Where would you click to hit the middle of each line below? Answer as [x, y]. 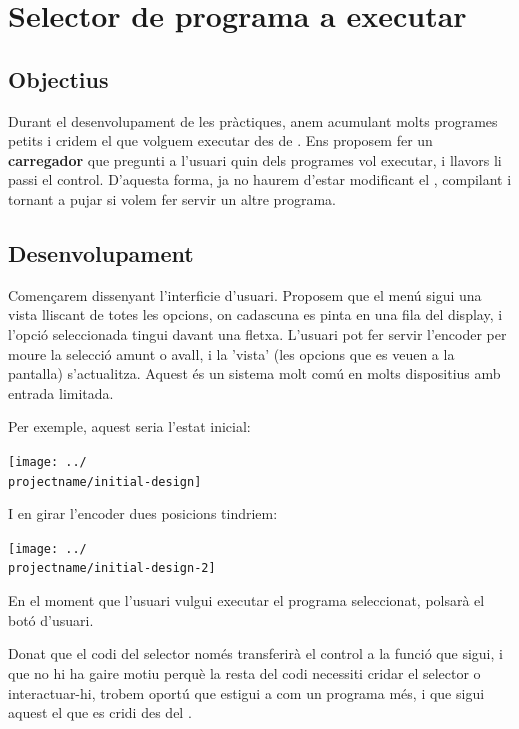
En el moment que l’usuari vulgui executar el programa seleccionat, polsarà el [246, 600]
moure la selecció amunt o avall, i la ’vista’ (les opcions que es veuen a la [231, 353]
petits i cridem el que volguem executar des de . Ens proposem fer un [220, 140]
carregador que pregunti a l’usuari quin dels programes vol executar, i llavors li [255, 159]
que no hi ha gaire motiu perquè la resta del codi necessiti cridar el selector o [244, 672]
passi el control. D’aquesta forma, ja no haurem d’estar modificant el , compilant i [260, 179]
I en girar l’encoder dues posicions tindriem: [143, 513]
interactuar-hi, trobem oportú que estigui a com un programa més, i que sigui [246, 692]
